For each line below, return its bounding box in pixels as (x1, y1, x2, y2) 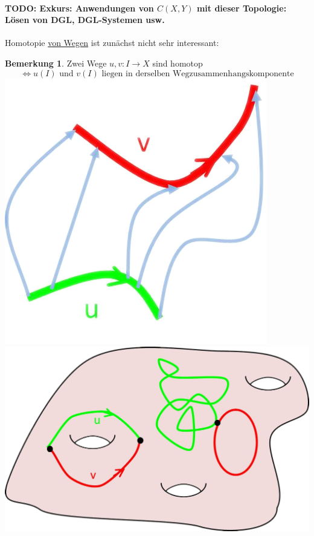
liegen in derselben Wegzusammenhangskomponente (101, 69, 294, 78)
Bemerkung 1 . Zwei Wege (5, 56, 107, 69)
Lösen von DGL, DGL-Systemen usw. (5, 13, 165, 26)
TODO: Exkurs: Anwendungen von (5, 1, 154, 14)
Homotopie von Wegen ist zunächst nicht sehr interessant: (5, 36, 219, 49)
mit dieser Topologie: (196, 1, 287, 14)
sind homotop (152, 56, 203, 69)
